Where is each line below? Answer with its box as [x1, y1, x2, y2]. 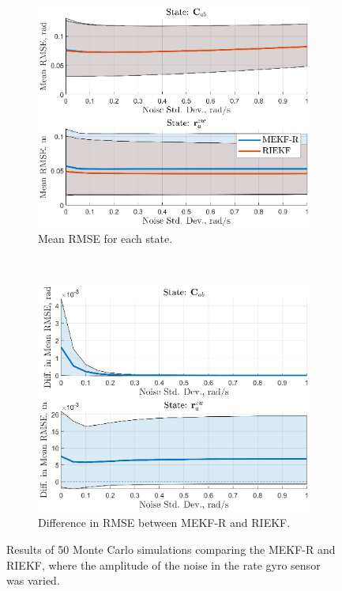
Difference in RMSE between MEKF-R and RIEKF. [38, 514, 291, 531]
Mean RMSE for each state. [38, 230, 173, 247]
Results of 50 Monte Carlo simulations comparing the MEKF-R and [6, 541, 336, 558]
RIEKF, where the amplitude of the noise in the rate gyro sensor [6, 556, 321, 573]
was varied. [6, 572, 60, 589]
